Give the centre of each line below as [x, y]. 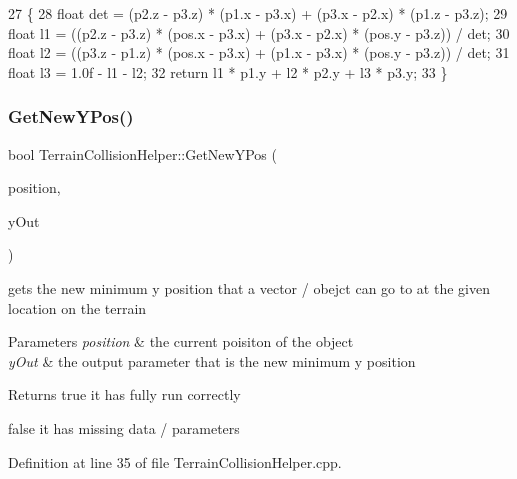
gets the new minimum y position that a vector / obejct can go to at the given [249, 287]
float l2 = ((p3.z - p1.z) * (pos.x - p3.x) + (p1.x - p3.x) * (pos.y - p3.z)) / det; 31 [259, 52]
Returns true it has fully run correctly [124, 394]
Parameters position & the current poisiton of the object [181, 341]
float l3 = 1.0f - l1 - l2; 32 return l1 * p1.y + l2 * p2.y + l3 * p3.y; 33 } [228, 71]
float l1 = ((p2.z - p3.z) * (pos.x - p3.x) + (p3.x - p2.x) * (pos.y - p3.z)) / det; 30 [259, 32]
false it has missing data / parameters [124, 427]
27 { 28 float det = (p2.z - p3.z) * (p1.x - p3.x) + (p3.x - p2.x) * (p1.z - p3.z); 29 [258, 13]
